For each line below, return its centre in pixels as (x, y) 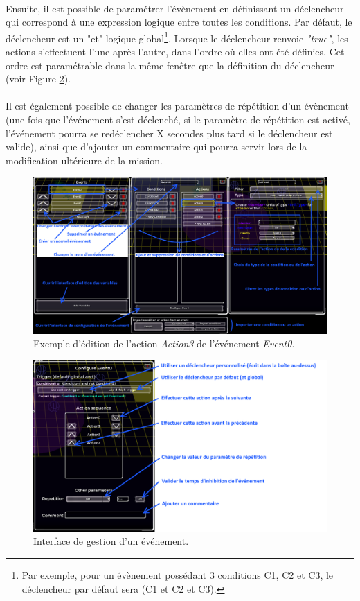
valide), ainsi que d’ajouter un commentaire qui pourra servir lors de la (156, 147)
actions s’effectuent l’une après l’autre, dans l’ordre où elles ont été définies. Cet (175, 52)
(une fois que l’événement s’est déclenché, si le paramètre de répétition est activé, (178, 119)
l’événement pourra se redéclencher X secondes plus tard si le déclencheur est (169, 133)
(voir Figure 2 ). (38, 79)
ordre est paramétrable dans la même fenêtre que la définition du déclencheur (170, 65)
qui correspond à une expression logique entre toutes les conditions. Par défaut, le (179, 22)
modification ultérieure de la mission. (84, 160)
